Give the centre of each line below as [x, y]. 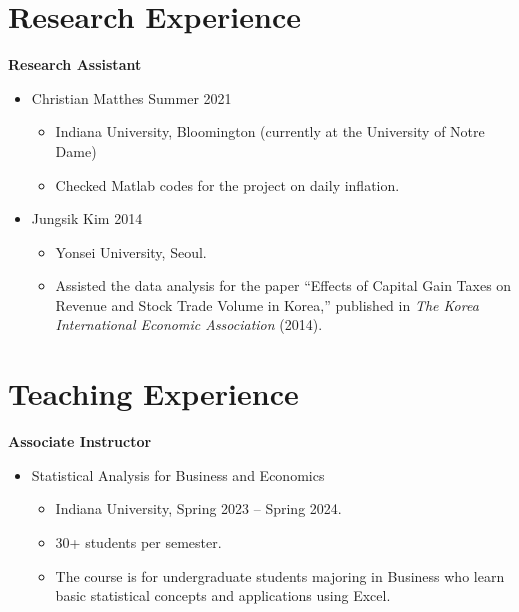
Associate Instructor [80, 441]
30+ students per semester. [138, 541]
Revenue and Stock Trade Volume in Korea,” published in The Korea [267, 304]
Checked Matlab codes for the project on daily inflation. [227, 184]
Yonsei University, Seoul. [131, 251]
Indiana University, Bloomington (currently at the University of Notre [270, 131]
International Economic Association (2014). [189, 324]
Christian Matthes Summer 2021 [131, 97]
